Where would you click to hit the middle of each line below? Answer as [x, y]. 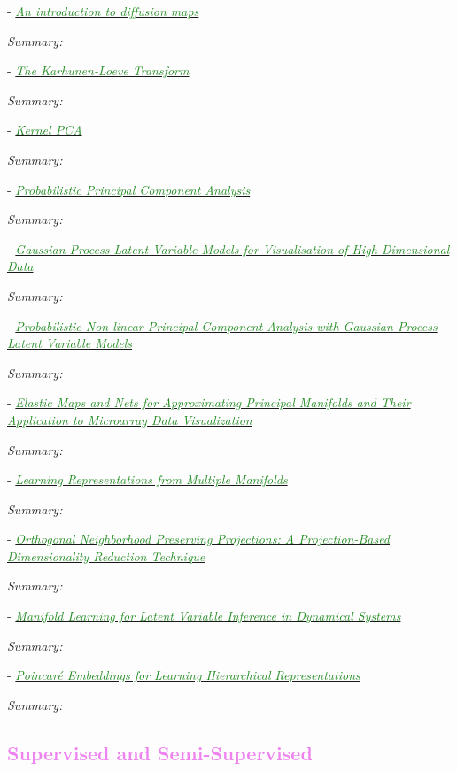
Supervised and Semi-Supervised [160, 752]
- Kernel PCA [45, 130]
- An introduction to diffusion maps [103, 11]
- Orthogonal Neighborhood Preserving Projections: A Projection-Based [199, 539]
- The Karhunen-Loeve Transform [98, 70]
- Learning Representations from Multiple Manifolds [147, 479]
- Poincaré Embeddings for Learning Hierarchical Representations [184, 675]
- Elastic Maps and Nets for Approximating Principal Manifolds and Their [209, 402]
